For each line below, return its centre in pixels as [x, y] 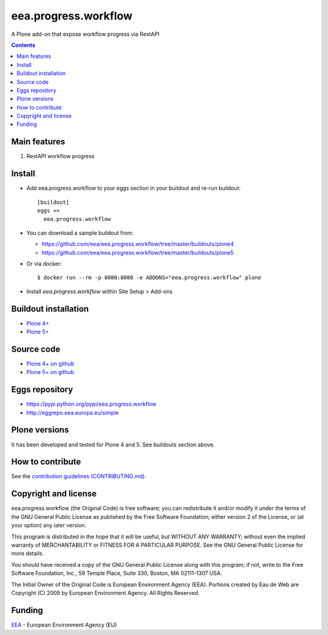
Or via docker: [44, 264]
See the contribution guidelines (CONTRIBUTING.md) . [79, 476]
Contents [23, 45]
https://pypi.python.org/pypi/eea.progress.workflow [91, 404]
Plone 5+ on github [50, 372]
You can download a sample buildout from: [80, 233]
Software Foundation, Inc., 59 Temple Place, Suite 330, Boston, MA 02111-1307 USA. [117, 573]
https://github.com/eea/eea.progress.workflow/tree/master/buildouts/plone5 [138, 252]
